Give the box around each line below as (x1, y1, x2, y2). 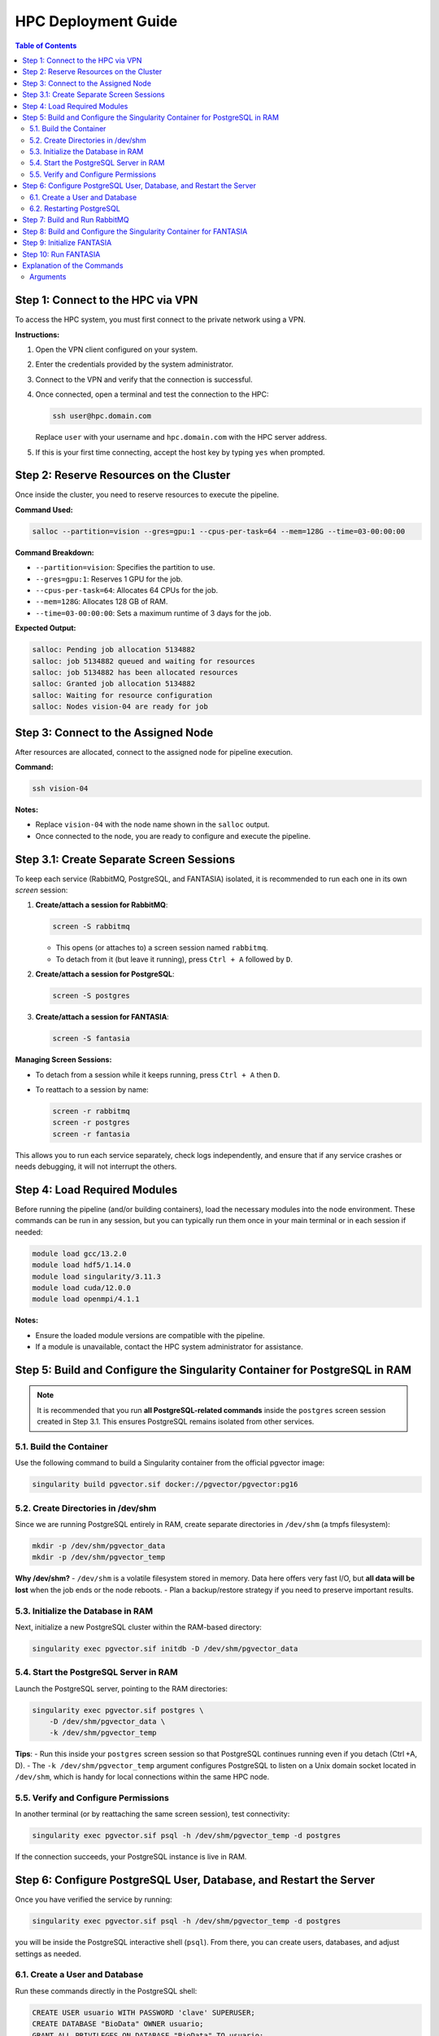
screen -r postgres (52, 1118, 130, 1127)
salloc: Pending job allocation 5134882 (32, 645, 195, 655)
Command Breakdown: (15, 547, 95, 557)
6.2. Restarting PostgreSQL (29, 204, 121, 213)
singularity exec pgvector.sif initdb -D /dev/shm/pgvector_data (32, 1643, 298, 1653)
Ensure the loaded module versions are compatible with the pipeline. (35, 1330, 266, 1340)
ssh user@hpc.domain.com (52, 411, 152, 421)
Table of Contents (15, 41, 77, 50)
